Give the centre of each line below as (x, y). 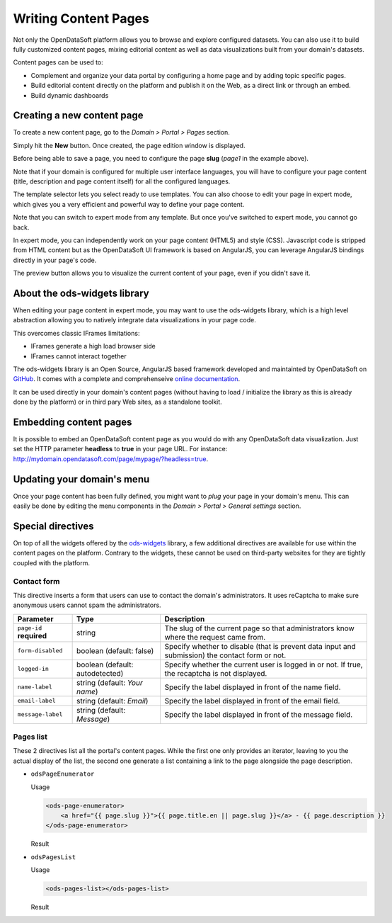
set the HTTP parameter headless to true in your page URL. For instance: (120, 449)
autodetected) (100, 673)
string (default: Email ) (113, 701)
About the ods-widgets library (81, 293)
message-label (40, 714)
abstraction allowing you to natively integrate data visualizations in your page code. (134, 320)
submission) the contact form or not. (225, 655)
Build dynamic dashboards (70, 95)
